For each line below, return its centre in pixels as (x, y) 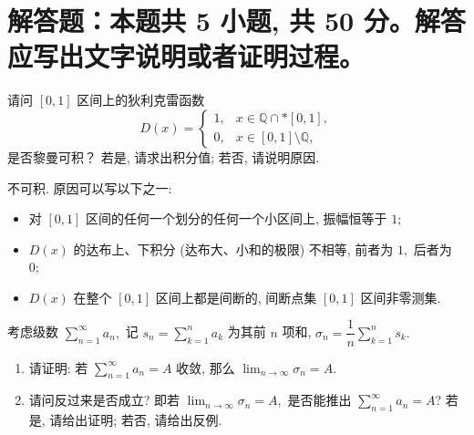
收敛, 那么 (206, 367)
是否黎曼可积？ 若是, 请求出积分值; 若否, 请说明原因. (164, 156)
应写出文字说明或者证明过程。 (186, 56)
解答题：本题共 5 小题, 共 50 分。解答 (237, 21)
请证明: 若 (58, 367)
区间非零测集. (401, 297)
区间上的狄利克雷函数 (141, 100)
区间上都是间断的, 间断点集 (236, 297)
